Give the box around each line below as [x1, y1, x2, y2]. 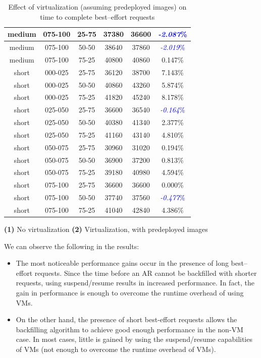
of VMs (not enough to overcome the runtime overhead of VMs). [16, 344, 216, 354]
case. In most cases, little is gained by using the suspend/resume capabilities [16, 334, 252, 344]
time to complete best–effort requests [40, 11, 155, 22]
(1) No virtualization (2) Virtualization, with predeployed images [4, 224, 208, 234]
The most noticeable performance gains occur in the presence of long [16, 258, 229, 268]
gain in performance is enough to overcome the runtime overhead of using [16, 287, 244, 298]
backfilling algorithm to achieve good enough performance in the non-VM [16, 324, 243, 334]
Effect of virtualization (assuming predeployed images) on [8, 2, 187, 12]
